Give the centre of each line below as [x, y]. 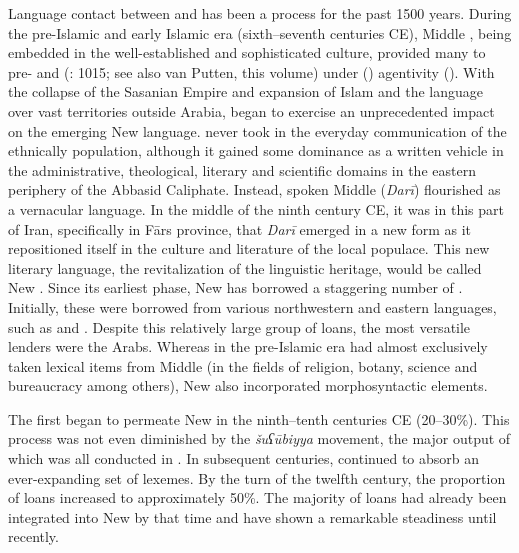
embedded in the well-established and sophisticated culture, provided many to [247, 52]
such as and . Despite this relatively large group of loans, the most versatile [239, 326]
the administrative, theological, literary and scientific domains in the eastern [242, 169]
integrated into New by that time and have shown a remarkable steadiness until [252, 516]
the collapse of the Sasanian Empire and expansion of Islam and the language [246, 91]
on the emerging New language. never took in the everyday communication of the [257, 130]
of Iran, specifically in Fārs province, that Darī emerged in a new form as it [240, 228]
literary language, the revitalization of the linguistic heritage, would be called [245, 267]
